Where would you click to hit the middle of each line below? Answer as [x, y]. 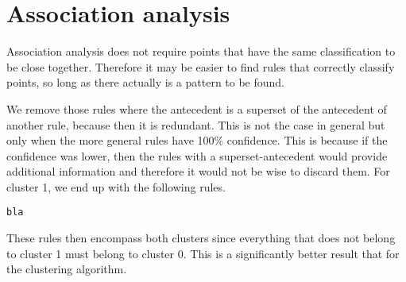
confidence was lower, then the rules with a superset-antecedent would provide [197, 155]
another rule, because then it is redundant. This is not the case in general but [196, 124]
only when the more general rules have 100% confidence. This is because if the [197, 140]
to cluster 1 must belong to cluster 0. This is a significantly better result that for [203, 253]
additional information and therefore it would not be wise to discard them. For [198, 171]
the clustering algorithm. [67, 269]
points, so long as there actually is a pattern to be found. [146, 82]
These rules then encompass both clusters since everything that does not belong [201, 238]
